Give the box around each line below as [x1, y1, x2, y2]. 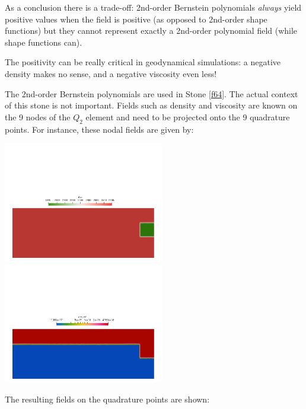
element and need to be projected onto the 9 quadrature [85, 110, 290, 123]
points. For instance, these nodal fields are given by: [5, 123, 194, 135]
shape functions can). [5, 36, 82, 48]
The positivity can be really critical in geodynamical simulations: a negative [5, 56, 281, 68]
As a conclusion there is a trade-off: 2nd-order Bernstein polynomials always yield [5, 1, 302, 13]
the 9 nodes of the [5, 110, 71, 123]
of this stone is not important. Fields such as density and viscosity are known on [5, 99, 298, 111]
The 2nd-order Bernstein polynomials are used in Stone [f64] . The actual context [5, 87, 298, 100]
